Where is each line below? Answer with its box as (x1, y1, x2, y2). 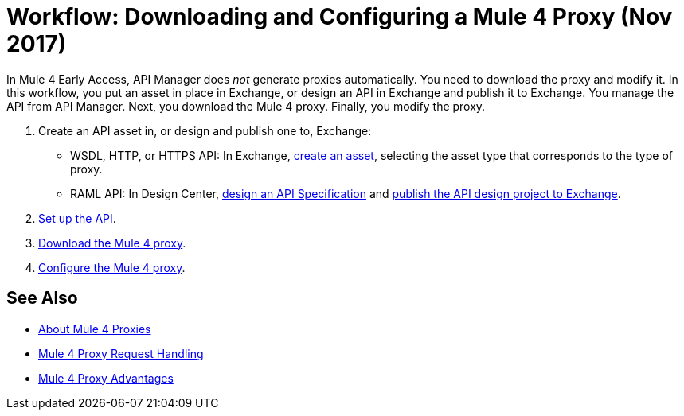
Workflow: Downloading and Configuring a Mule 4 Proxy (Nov (6, 3, 673, 30)
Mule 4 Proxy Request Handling (38, 346, 204, 360)
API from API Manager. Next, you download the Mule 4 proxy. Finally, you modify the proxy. (6, 99, 486, 113)
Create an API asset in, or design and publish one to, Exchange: (38, 123, 372, 138)
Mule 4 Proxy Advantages (38, 371, 174, 385)
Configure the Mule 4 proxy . (38, 260, 186, 274)
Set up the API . (38, 211, 116, 225)
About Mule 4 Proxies (38, 321, 151, 336)
